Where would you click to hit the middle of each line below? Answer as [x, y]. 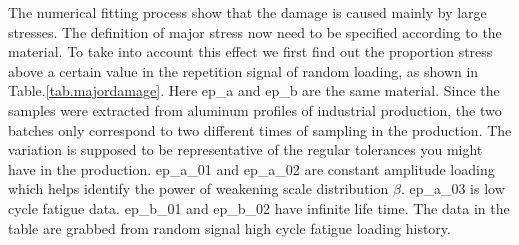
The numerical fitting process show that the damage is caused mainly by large [247, 12]
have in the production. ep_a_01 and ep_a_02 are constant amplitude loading [251, 168]
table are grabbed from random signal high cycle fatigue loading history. [229, 227]
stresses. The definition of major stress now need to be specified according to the [255, 31]
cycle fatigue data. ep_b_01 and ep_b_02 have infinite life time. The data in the [259, 207]
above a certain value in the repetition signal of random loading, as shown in [243, 70]
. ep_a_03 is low [452, 188]
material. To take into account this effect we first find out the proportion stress [250, 51]
